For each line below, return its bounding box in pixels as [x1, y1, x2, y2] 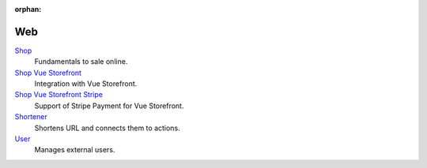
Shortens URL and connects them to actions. [34, 123, 181, 133]
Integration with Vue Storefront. [34, 79, 138, 88]
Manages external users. [34, 145, 115, 155]
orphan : [14, 5, 42, 13]
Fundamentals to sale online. [34, 57, 128, 66]
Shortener [14, 112, 47, 121]
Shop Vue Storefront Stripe [14, 90, 103, 99]
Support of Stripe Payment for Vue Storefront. [34, 101, 184, 110]
